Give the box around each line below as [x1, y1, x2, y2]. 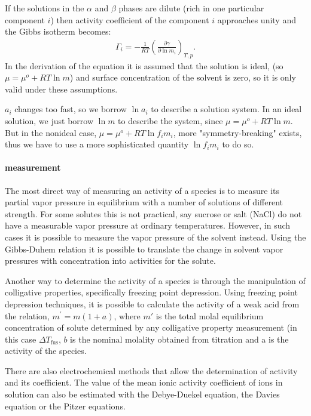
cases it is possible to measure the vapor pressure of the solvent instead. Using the [5, 230, 306, 243]
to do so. [222, 138, 254, 150]
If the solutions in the [5, 2, 84, 14]
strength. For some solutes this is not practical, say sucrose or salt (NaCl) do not [5, 207, 302, 220]
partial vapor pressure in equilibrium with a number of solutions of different [5, 196, 283, 208]
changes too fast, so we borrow [14, 103, 127, 115]
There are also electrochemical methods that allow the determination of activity [5, 364, 298, 377]
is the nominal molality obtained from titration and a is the [70, 332, 289, 345]
